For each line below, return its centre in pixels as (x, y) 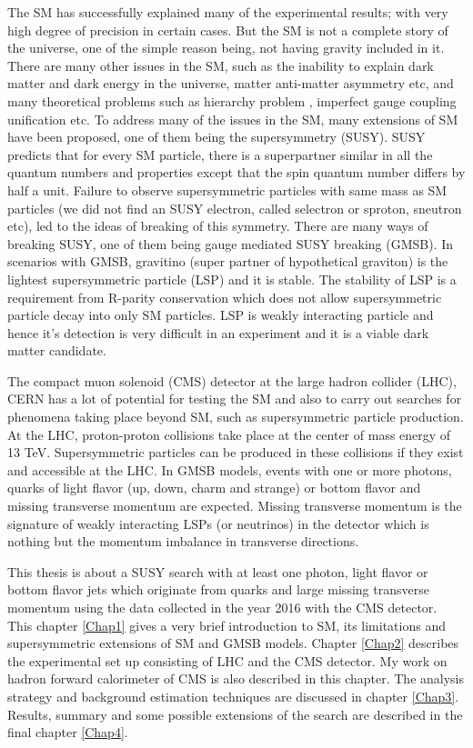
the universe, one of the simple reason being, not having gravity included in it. (226, 48)
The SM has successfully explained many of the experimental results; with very (228, 12)
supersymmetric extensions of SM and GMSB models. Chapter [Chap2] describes (233, 643)
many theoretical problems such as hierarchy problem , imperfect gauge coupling (232, 100)
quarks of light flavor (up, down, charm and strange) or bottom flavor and (214, 488)
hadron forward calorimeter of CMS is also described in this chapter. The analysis (236, 678)
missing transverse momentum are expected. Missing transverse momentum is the (235, 506)
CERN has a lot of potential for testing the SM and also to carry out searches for (235, 399)
